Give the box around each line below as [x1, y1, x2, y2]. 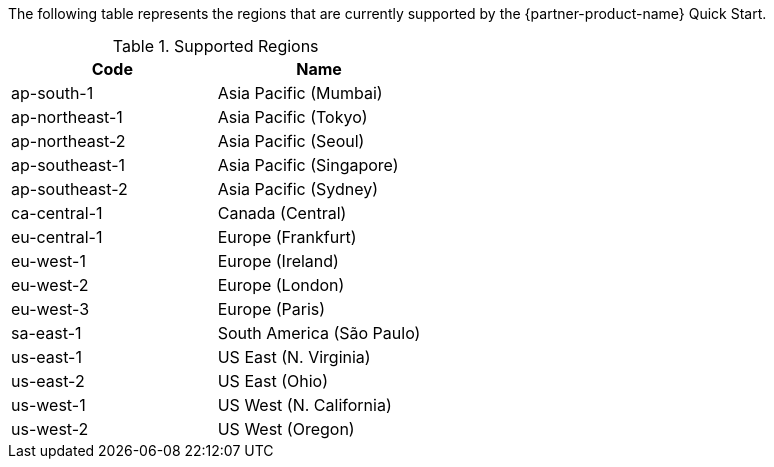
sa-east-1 [11, 323, 82, 343]
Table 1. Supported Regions [112, 36, 319, 56]
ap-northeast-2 [11, 131, 126, 151]
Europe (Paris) [217, 299, 326, 319]
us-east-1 [11, 347, 82, 367]
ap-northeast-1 [11, 107, 123, 127]
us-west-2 [11, 419, 89, 439]
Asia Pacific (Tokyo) [217, 107, 368, 127]
